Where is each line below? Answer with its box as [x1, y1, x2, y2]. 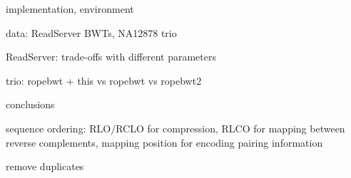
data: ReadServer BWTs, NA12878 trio [6, 25, 177, 40]
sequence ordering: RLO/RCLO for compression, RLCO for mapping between [6, 120, 345, 135]
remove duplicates [6, 159, 84, 174]
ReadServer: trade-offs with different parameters [6, 49, 216, 64]
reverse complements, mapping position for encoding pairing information [6, 135, 323, 150]
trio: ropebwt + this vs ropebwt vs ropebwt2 [6, 73, 202, 88]
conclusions [6, 97, 55, 112]
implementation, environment [6, 1, 134, 16]
